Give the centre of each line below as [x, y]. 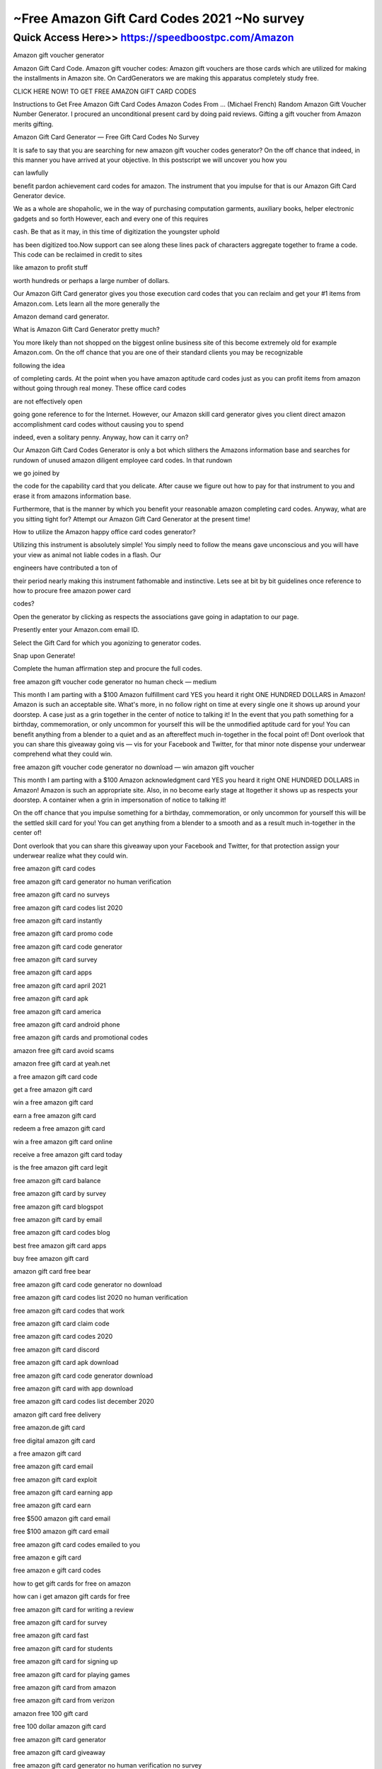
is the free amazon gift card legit [60, 1168]
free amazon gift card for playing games [71, 1674]
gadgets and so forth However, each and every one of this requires [111, 219]
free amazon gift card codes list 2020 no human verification [100, 1298]
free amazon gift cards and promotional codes [81, 1037]
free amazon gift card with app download [73, 1388]
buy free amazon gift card [51, 1259]
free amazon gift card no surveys [61, 894]
